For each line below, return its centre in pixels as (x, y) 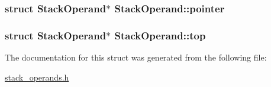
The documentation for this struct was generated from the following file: (136, 57)
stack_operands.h (37, 77)
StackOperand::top (160, 35)
